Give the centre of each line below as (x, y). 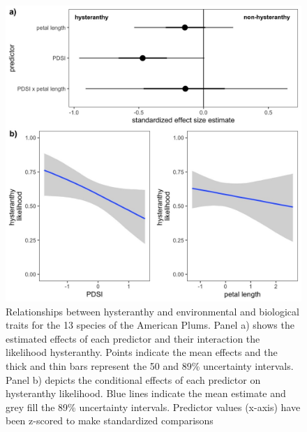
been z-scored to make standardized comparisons (110, 420)
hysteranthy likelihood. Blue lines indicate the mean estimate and (146, 393)
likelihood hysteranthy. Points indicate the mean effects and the (142, 352)
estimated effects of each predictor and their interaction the (133, 338)
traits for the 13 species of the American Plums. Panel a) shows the (150, 325)
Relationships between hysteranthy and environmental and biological (152, 311)
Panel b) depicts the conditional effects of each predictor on (133, 379)
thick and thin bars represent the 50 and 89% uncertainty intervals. (150, 365)
